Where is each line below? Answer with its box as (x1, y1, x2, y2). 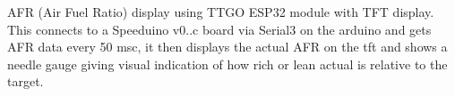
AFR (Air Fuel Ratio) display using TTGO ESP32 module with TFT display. (7, 3, 434, 20)
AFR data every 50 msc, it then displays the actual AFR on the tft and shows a (7, 37, 448, 56)
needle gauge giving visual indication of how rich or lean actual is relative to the (7, 54, 448, 73)
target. (7, 72, 44, 91)
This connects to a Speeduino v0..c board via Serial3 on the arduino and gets (7, 20, 432, 38)
